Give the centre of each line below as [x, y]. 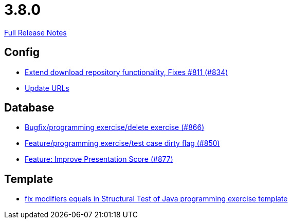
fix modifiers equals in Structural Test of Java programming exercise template [156, 199]
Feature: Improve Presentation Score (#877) [99, 159]
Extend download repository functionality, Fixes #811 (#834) [126, 72]
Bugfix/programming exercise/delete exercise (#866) [115, 127]
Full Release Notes [35, 32]
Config [22, 52]
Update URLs [47, 88]
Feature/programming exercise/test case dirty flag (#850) [122, 143]
